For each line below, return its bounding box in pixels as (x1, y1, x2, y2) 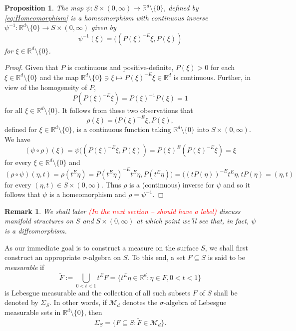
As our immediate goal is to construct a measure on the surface (4, 242, 199, 252)
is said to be (208, 252, 245, 262)
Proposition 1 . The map (4, 2, 84, 12)
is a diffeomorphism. (4, 225, 67, 235)
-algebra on (86, 252, 121, 262)
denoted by (4, 297, 38, 307)
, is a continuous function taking (72, 124, 171, 134)
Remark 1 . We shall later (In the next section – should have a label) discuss (4, 205, 241, 216)
